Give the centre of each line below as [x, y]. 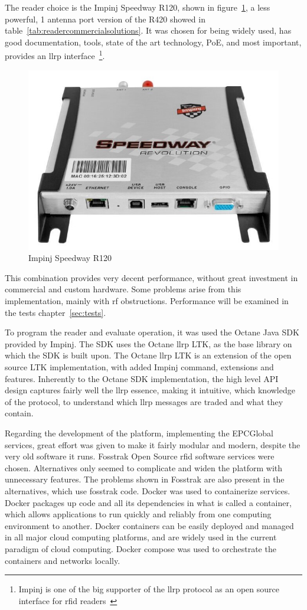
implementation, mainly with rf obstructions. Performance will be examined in [147, 301]
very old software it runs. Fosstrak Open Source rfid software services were [140, 456]
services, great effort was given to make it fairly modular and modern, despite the [153, 444]
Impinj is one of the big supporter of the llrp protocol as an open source [149, 589]
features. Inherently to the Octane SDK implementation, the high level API [142, 378]
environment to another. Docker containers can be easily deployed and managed [149, 525]
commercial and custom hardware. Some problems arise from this [123, 289]
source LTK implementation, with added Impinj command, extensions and [139, 367]
